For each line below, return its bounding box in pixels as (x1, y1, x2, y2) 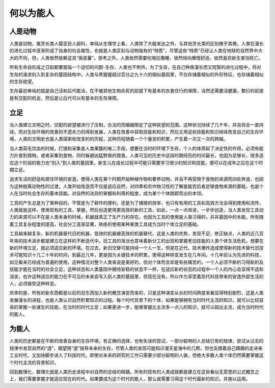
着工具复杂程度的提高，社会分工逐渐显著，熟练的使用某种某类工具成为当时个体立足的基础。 (9, 221, 201, 227)
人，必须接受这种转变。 (9, 280, 59, 287)
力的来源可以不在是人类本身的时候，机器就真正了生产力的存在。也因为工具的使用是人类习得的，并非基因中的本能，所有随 (9, 214, 264, 220)
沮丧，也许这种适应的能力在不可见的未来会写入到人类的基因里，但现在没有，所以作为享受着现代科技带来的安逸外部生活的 (9, 273, 264, 279)
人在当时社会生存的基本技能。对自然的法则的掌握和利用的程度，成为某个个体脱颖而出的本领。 (9, 190, 206, 196)
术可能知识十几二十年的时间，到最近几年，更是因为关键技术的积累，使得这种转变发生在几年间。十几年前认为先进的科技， (9, 252, 264, 258)
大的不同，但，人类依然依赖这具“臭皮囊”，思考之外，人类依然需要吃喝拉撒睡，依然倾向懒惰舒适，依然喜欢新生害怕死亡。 (9, 55, 263, 61)
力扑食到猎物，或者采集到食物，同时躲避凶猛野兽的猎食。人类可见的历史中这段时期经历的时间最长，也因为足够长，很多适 (9, 152, 264, 159)
